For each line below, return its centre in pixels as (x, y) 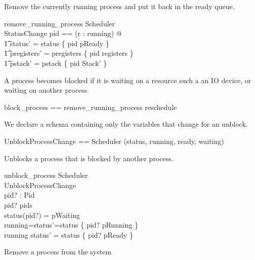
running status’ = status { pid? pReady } (69, 234)
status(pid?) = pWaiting (42, 215)
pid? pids (18, 205)
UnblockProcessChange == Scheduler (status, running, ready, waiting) (114, 141)
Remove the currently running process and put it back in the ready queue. (119, 6)
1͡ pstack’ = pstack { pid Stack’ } (56, 63)
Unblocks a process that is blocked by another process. (89, 158)
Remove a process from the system (58, 252)
